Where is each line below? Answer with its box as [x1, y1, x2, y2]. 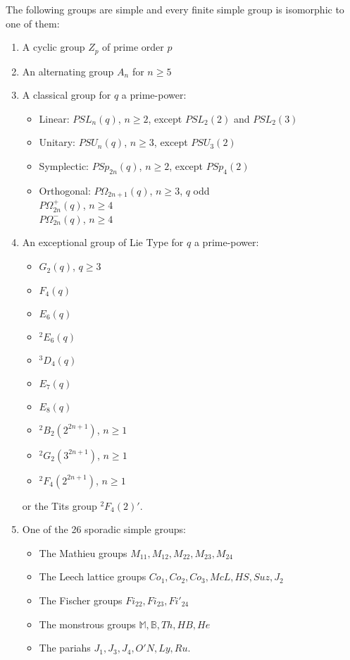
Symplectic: [39, 159, 89, 173]
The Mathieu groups [39, 545, 127, 560]
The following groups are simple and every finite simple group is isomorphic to [6, 2, 344, 16]
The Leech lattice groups [39, 569, 146, 584]
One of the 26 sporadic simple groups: [22, 522, 186, 537]
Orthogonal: [39, 183, 91, 197]
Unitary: [39, 135, 75, 149]
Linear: [39, 111, 70, 126]
